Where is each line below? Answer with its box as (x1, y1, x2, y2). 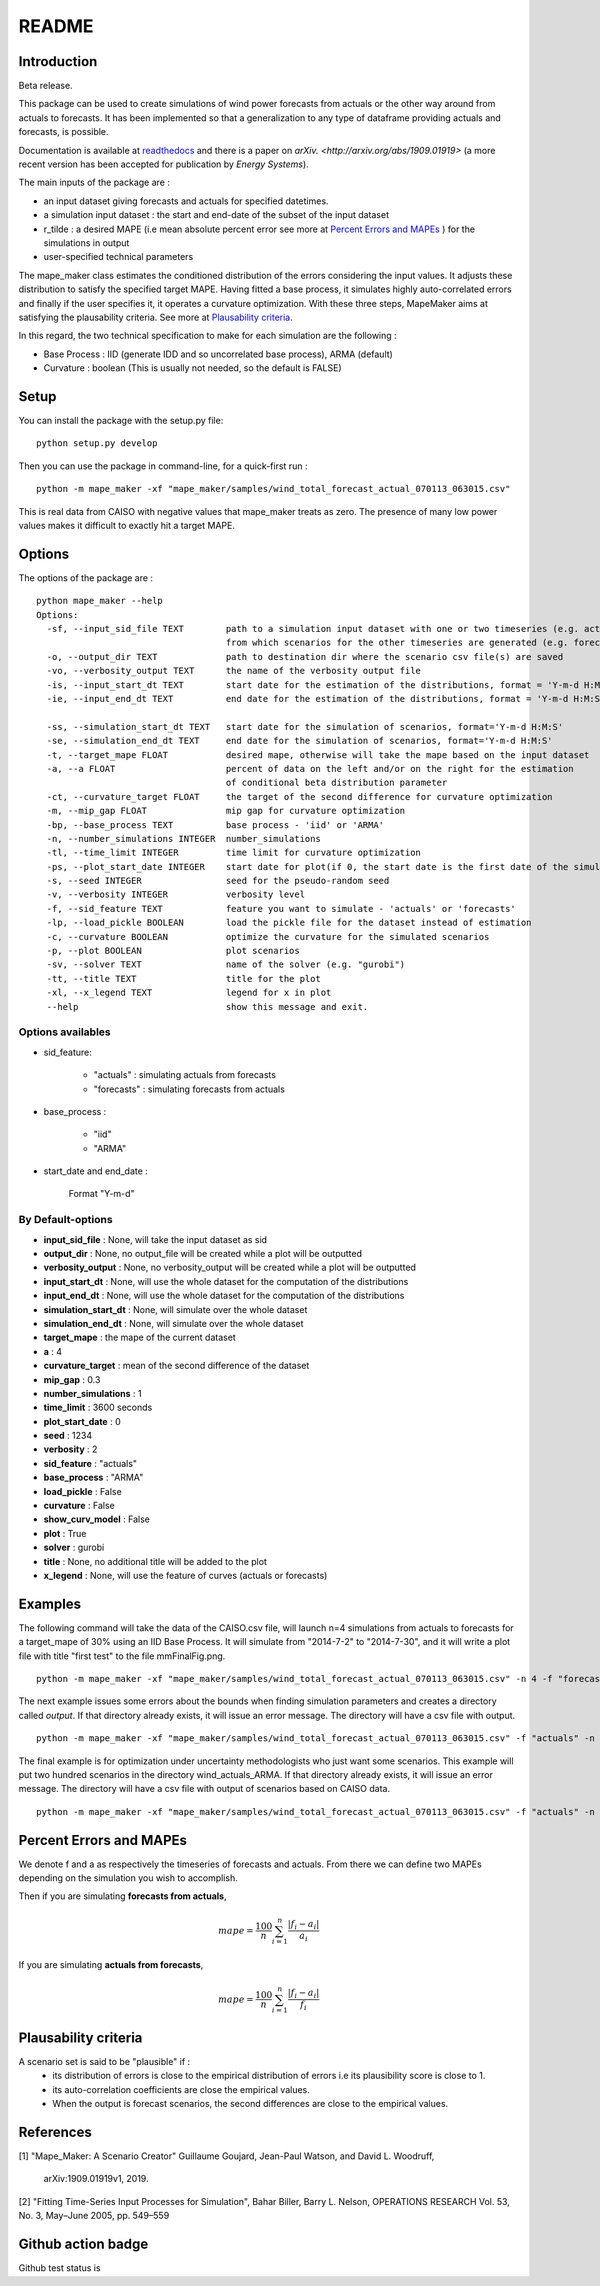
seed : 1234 (43, 1430, 93, 1442)
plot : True (43, 1527, 87, 1539)
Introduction (18, 53, 98, 70)
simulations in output (43, 236, 130, 249)
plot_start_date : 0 (43, 1415, 121, 1427)
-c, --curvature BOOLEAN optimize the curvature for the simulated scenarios (46, 931, 490, 942)
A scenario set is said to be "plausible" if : (18, 2056, 191, 2067)
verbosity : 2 (43, 1443, 98, 1455)
